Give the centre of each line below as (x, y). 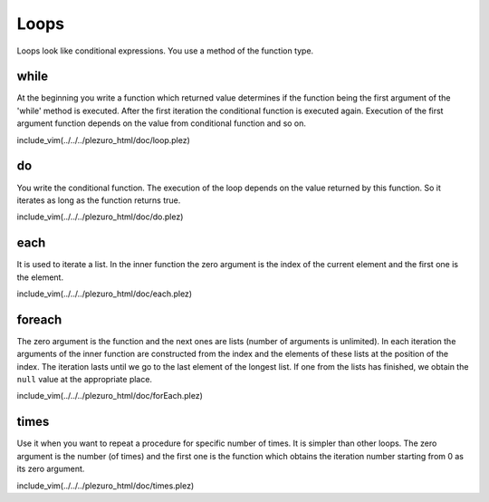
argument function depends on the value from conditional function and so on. (162, 123)
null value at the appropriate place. (85, 380)
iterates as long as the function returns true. (99, 200)
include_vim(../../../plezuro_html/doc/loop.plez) (103, 140)
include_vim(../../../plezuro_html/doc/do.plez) (100, 217)
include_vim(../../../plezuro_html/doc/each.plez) (105, 294)
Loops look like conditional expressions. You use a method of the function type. (165, 51)
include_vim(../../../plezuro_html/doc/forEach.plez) (110, 396)
